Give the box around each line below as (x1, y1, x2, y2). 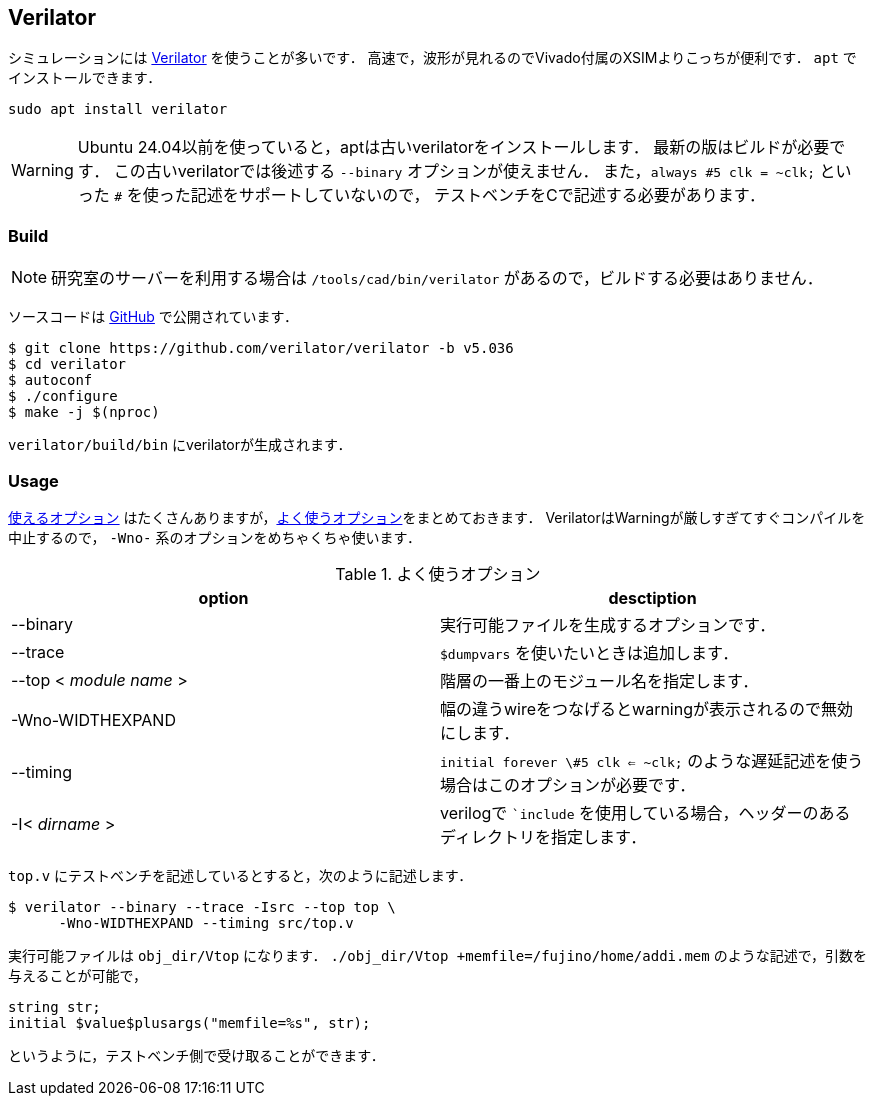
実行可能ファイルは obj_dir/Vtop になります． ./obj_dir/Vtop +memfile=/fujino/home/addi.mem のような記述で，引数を (8, 946, 868, 964)
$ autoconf (8, 372, 93, 389)
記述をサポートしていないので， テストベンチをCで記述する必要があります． (190, 185, 766, 206)
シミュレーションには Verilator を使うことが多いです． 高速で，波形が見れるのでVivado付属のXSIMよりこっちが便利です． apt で (8, 49, 857, 67)
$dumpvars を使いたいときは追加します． (440, 642, 739, 663)
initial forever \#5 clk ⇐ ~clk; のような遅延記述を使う (440, 750, 864, 771)
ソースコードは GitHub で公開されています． (8, 308, 298, 326)
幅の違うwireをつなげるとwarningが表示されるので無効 (440, 698, 854, 719)
